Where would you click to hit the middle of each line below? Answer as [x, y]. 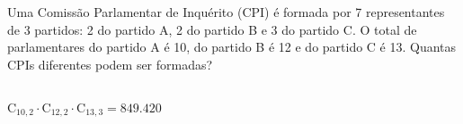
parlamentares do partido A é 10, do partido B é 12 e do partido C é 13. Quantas [232, 47]
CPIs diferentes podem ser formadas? [110, 64]
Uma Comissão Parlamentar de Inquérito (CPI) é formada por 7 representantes [226, 12]
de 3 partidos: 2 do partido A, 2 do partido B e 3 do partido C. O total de [212, 29]
